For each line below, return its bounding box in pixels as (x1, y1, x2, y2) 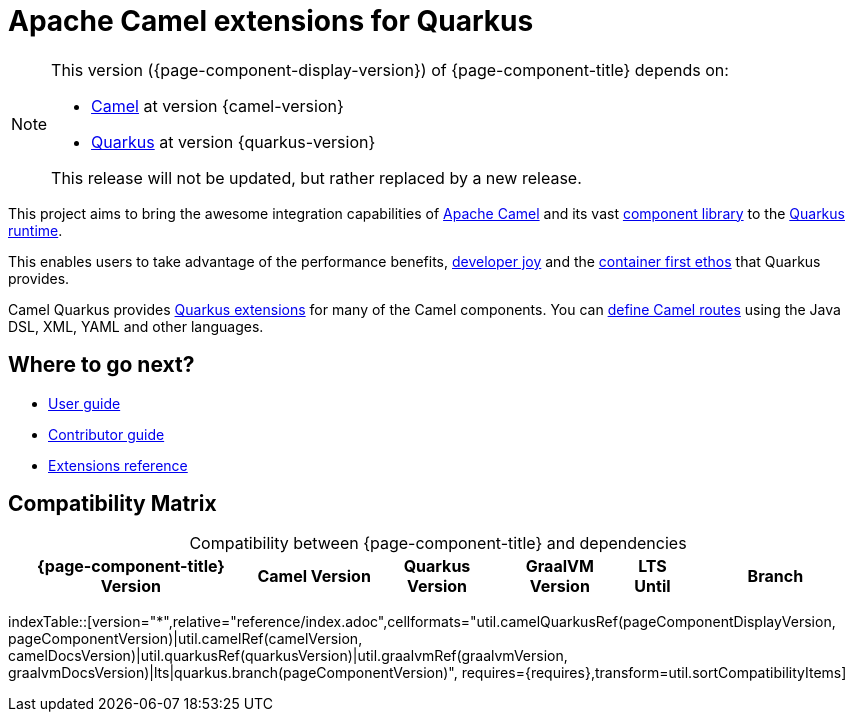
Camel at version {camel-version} (91, 95, 344, 116)
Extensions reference (48, 456, 188, 474)
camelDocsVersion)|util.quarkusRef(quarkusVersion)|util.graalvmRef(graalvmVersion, (8, 647, 568, 665)
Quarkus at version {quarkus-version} (91, 131, 376, 152)
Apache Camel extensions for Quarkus (8, 4, 534, 38)
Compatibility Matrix (8, 491, 217, 517)
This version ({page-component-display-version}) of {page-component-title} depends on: (51, 59, 729, 80)
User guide (48, 394, 121, 412)
